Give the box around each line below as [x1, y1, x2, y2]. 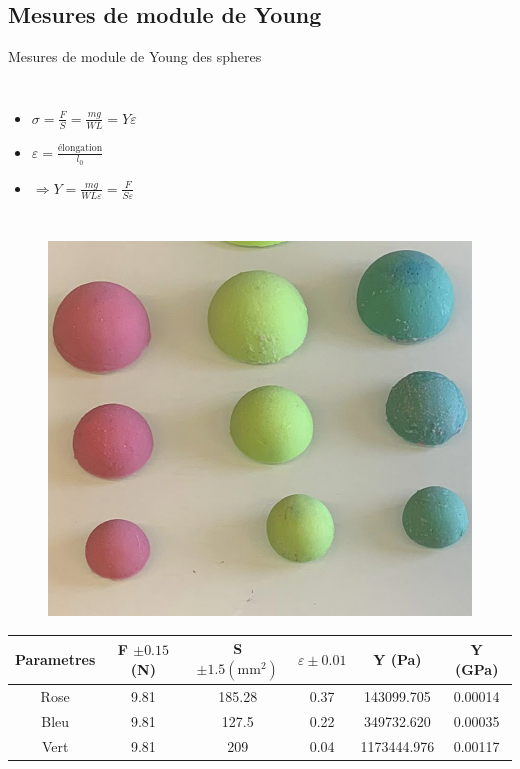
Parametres [15, 649, 96, 670]
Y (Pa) [373, 649, 422, 670]
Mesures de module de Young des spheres [8, 46, 262, 67]
